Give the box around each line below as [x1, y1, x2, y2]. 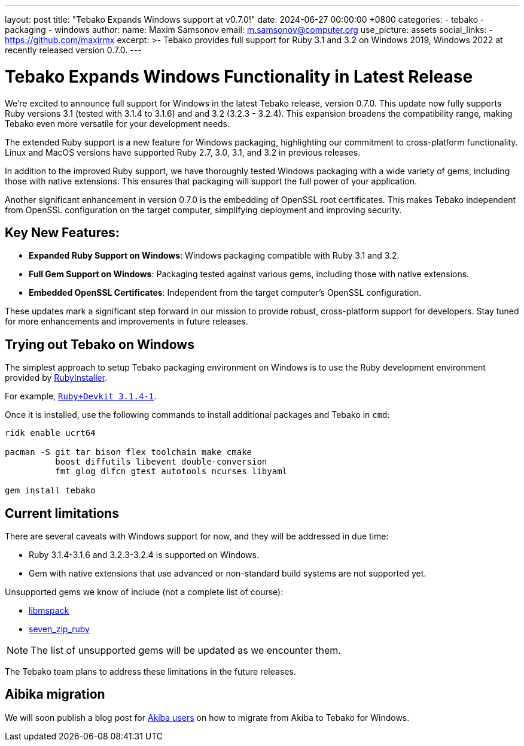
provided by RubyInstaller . [5, 372, 108, 383]
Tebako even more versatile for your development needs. [5, 118, 230, 129]
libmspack [29, 605, 69, 616]
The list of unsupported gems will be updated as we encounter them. [31, 644, 341, 657]
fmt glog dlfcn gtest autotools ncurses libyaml [55, 466, 288, 477]
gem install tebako [5, 486, 96, 496]
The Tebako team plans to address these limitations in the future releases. [5, 666, 296, 677]
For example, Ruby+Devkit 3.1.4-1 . [5, 391, 157, 402]
